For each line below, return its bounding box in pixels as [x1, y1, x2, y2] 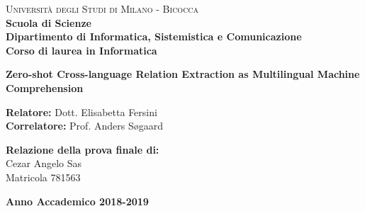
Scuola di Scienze [6, 15, 91, 30]
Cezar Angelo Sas [6, 156, 82, 171]
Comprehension [6, 80, 84, 95]
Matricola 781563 [6, 169, 81, 184]
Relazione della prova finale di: [6, 142, 159, 156]
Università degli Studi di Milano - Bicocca [6, 1, 199, 16]
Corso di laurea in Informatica [6, 42, 157, 57]
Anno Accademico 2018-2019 [6, 193, 149, 208]
